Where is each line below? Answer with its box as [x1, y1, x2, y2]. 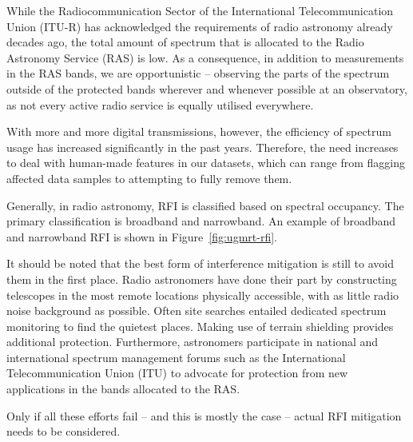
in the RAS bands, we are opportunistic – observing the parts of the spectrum [6, 65, 390, 82]
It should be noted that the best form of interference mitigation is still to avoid [6, 255, 394, 272]
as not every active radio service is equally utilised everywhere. [6, 96, 314, 113]
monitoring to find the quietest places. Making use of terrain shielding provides [6, 317, 394, 334]
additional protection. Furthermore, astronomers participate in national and [6, 333, 379, 350]
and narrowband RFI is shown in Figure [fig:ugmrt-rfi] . [6, 228, 277, 245]
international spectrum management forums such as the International [6, 348, 346, 365]
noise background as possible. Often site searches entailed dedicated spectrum [6, 302, 387, 319]
